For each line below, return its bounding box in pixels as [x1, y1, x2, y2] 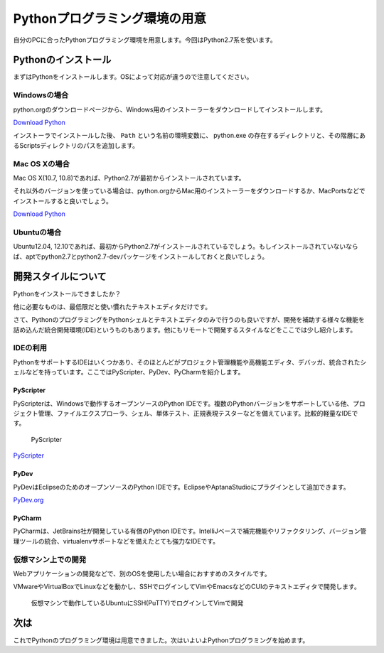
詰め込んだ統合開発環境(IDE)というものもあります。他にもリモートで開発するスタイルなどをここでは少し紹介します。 [13, 325, 357, 334]
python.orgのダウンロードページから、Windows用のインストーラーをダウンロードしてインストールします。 [13, 105, 327, 114]
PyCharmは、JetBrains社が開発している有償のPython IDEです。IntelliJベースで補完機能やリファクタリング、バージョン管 [13, 527, 367, 536]
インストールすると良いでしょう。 [13, 196, 113, 205]
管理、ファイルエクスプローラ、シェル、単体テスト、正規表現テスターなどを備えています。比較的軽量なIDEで [38, 409, 358, 417]
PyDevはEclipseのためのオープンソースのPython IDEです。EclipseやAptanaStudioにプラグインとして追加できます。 [13, 482, 350, 491]
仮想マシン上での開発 [13, 554, 87, 564]
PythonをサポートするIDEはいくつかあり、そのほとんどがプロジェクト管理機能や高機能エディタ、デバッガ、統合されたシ [13, 357, 367, 366]
